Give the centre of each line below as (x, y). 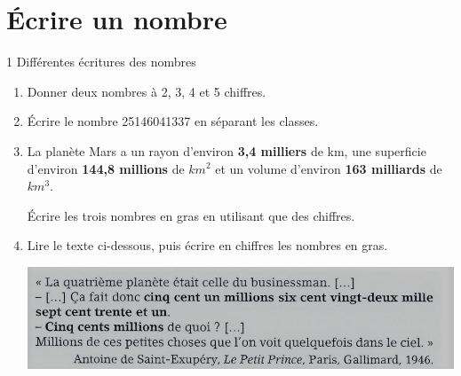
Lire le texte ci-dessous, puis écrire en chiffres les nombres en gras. (207, 245)
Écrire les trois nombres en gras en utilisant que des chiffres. (191, 215)
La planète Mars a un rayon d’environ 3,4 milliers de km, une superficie (227, 150)
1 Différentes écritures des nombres (101, 62)
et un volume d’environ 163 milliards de (329, 168)
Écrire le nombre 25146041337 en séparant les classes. (173, 121)
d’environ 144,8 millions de (106, 168)
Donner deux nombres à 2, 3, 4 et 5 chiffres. (147, 91)
